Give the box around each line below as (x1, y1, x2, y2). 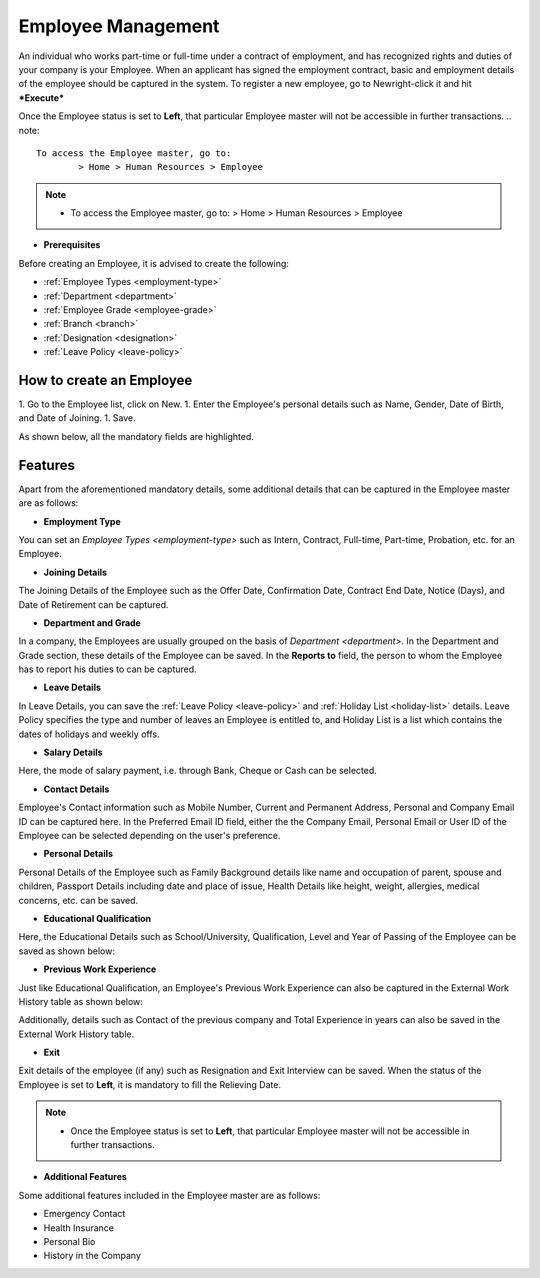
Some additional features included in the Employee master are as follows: (18, 1189, 321, 1201)
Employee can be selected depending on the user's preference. (18, 829, 281, 841)
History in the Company (43, 1250, 142, 1262)
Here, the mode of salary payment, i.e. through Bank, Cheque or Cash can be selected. (18, 765, 377, 777)
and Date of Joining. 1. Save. (18, 412, 137, 424)
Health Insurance (43, 1221, 115, 1234)
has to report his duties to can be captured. (18, 663, 197, 675)
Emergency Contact (43, 1208, 126, 1220)
